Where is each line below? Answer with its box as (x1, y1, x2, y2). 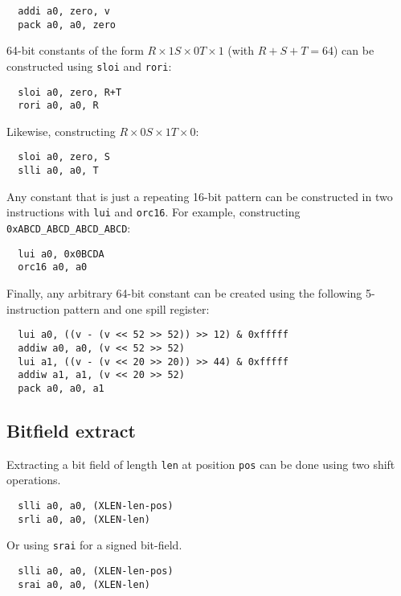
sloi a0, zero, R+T (18, 86, 122, 98)
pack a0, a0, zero (18, 18, 117, 31)
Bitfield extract (6, 417, 136, 442)
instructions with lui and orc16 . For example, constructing (6, 203, 301, 220)
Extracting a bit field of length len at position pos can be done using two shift (6, 455, 395, 472)
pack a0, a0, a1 (18, 382, 104, 394)
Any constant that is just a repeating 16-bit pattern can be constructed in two (6, 187, 393, 204)
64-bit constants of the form (6, 42, 144, 59)
